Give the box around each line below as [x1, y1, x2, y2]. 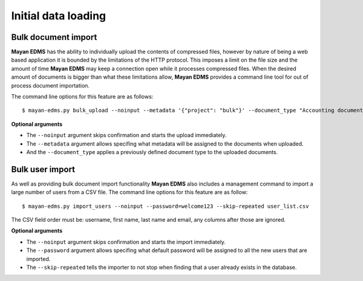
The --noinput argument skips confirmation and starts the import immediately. [26, 238, 226, 245]
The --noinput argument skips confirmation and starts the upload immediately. [26, 132, 227, 139]
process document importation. [11, 82, 90, 89]
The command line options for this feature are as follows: [11, 93, 154, 100]
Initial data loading [11, 9, 106, 22]
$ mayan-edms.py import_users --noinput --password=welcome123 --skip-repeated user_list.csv [22, 202, 309, 210]
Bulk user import [11, 164, 76, 175]
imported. [26, 255, 51, 262]
